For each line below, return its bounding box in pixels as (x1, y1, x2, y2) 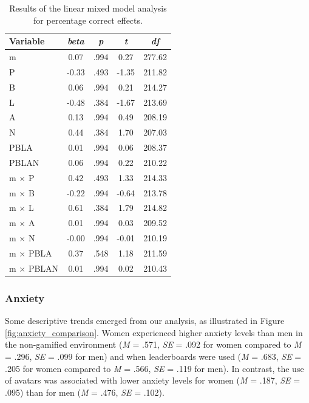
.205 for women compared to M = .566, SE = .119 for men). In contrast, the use (5, 362, 304, 374)
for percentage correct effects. (33, 13, 143, 26)
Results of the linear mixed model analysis (9, 2, 167, 14)
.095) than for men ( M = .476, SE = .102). (5, 385, 165, 398)
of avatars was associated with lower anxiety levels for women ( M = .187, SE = (5, 374, 301, 387)
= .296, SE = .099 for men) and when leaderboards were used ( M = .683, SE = (5, 350, 302, 362)
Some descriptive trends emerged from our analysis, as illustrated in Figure (5, 314, 285, 327)
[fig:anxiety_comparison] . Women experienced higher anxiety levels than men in (5, 326, 303, 339)
